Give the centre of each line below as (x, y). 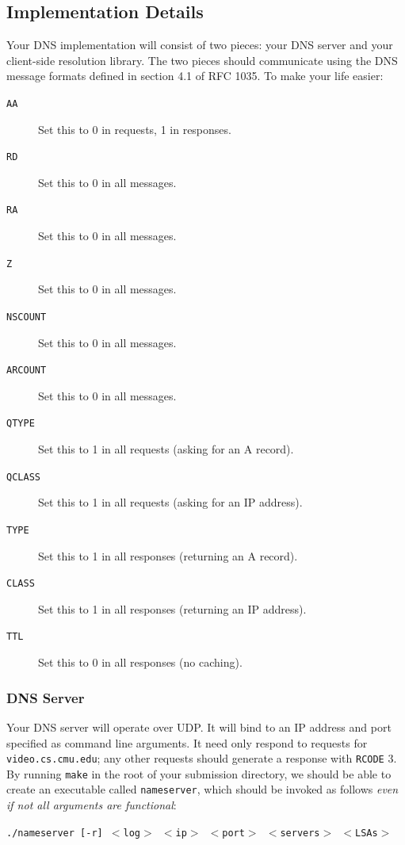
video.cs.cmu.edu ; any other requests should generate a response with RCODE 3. (202, 758)
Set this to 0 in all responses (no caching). (140, 662)
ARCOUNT (27, 371)
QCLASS (23, 477)
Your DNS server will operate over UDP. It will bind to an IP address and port (199, 726)
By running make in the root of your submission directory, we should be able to (199, 773)
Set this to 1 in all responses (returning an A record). (168, 555)
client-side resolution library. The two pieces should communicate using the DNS (202, 60)
